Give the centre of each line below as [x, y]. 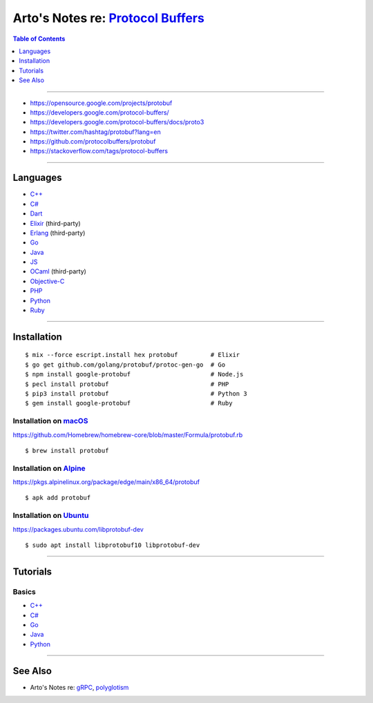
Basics [24, 592]
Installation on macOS [50, 421]
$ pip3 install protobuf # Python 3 [136, 394]
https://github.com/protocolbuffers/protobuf [93, 142]
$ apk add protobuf [58, 498]
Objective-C [47, 281]
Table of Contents [39, 39]
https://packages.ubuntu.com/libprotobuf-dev [78, 529]
